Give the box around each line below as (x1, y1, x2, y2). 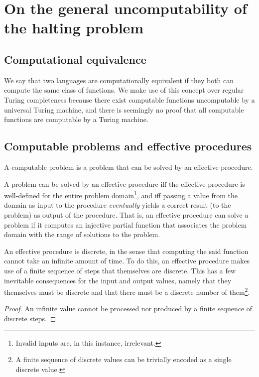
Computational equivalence (4, 51, 146, 67)
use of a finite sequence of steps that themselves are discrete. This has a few (4, 265, 236, 275)
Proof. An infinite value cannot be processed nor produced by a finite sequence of (4, 303, 253, 314)
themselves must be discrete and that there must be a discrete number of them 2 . (4, 285, 250, 297)
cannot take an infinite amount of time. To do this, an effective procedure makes (4, 255, 250, 266)
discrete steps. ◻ (4, 313, 56, 323)
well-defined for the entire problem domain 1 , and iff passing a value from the (4, 189, 238, 200)
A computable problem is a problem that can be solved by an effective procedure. (4, 161, 253, 172)
